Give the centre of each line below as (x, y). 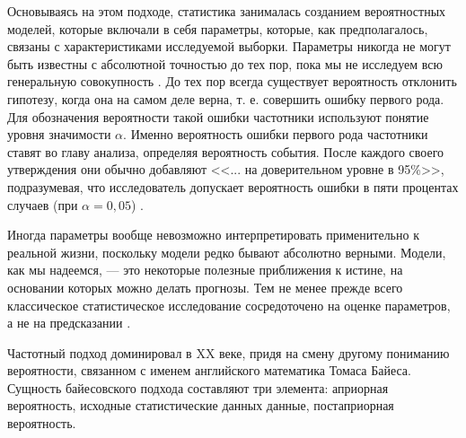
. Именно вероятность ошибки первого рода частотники (276, 134)
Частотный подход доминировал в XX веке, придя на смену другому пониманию (229, 352)
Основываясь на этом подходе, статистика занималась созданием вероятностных (227, 11)
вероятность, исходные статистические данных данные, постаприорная (201, 405)
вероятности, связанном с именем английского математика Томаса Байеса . (209, 370)
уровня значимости (59, 134)
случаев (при (43, 204)
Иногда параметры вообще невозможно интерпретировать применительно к (213, 235)
